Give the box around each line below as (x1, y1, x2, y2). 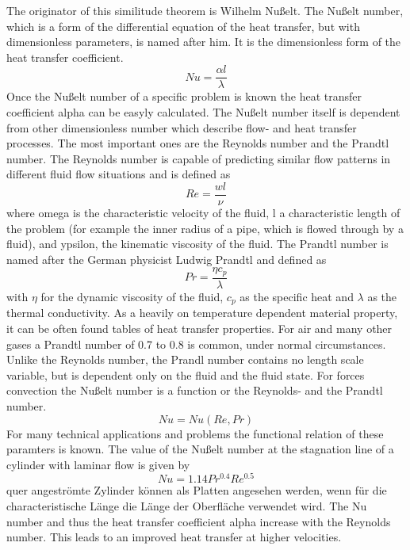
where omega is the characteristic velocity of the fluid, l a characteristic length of (6, 204, 400, 221)
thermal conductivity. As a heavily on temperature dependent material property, (6, 304, 398, 321)
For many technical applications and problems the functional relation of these (6, 425, 384, 441)
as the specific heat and (239, 288, 354, 304)
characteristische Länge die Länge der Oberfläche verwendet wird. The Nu (6, 497, 367, 514)
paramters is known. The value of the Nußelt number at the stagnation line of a (6, 441, 394, 457)
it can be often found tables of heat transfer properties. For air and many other (6, 319, 393, 336)
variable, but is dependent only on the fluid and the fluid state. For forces (6, 366, 365, 383)
